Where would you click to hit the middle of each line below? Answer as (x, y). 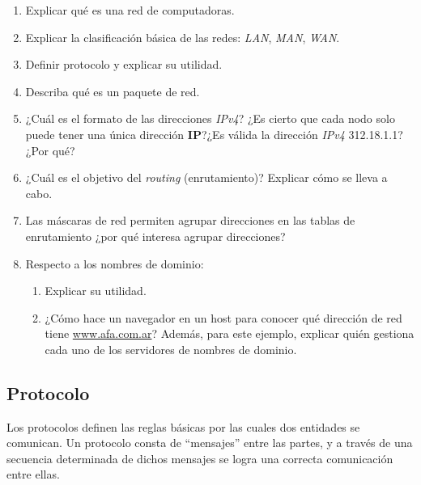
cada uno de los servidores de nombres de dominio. (171, 349)
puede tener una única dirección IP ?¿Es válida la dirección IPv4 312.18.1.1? (214, 134)
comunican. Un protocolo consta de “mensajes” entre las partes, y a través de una (210, 443)
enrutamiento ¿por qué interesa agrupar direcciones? (155, 236)
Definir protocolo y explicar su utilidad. (124, 64)
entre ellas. (33, 474)
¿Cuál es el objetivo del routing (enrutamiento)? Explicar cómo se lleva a (206, 177)
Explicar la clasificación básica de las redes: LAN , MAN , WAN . (183, 37)
